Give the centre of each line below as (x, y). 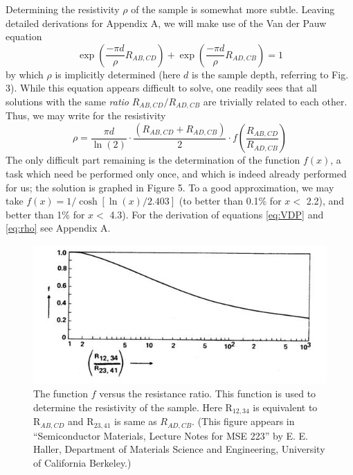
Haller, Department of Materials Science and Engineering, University (179, 449)
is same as (136, 421)
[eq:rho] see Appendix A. (58, 228)
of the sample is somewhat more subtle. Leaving (233, 9)
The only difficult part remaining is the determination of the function (153, 160)
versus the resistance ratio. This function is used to (208, 394)
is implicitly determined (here (118, 74)
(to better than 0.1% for (230, 201)
